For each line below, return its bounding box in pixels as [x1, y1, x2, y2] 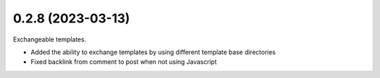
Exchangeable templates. [13, 35, 87, 44]
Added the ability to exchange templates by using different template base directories [30, 48, 276, 56]
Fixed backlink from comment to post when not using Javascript [30, 58, 217, 66]
